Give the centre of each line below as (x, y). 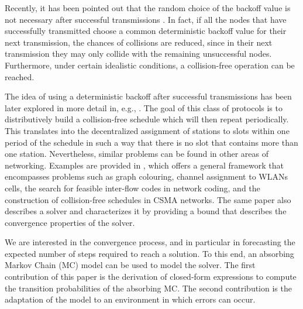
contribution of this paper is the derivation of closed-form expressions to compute (151, 277)
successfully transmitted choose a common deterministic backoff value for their (146, 31)
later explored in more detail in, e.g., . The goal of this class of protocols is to (144, 107)
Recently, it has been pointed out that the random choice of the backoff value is (148, 8)
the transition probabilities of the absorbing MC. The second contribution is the (148, 288)
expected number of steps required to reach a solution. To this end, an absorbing (149, 253)
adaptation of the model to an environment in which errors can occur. (130, 299)
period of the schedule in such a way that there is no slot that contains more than (151, 142)
